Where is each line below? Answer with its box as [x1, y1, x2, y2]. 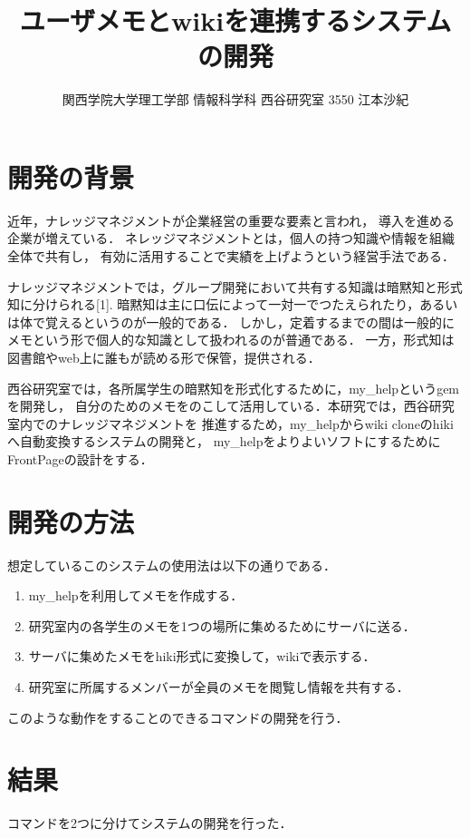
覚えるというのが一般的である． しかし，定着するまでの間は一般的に [44, 312, 456, 331]
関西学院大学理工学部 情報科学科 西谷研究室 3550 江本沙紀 [62, 90, 409, 109]
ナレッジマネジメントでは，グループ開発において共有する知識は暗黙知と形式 [7, 277, 463, 296]
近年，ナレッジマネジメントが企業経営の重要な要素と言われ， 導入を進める [7, 210, 455, 229]
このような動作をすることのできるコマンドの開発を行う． [7, 707, 349, 726]
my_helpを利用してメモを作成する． [28, 586, 244, 605]
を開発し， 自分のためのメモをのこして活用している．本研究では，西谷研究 [7, 396, 455, 415]
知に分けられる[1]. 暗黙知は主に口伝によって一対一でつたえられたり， [7, 295, 420, 314]
